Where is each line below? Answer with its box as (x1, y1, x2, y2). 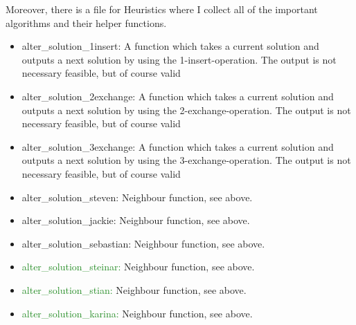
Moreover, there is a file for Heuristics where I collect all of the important (6, 2, 318, 16)
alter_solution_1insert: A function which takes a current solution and (21, 39, 319, 53)
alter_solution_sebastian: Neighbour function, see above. (21, 236, 265, 250)
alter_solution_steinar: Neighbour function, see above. (21, 259, 255, 274)
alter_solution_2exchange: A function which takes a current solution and (21, 89, 334, 103)
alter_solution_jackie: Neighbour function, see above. (21, 213, 250, 228)
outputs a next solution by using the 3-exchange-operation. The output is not (21, 153, 351, 167)
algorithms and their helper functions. (6, 15, 167, 30)
